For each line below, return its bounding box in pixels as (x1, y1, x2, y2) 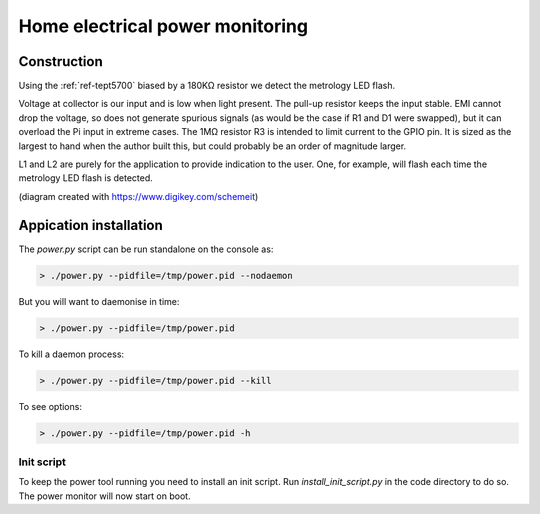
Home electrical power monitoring (18, 15, 309, 37)
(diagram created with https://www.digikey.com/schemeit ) (18, 190, 259, 202)
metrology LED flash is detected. (18, 172, 154, 184)
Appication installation (18, 216, 164, 234)
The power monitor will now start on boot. (18, 490, 191, 502)
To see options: (18, 400, 82, 412)
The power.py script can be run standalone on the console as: (18, 243, 274, 255)
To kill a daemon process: (18, 348, 125, 360)
